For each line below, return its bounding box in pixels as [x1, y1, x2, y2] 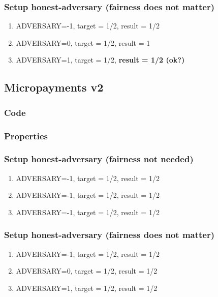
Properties [4, 129, 48, 142]
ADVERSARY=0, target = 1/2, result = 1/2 [16, 265, 158, 276]
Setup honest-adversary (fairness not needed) [4, 153, 194, 165]
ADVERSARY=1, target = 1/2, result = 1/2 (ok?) [16, 54, 185, 65]
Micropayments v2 [4, 79, 104, 95]
